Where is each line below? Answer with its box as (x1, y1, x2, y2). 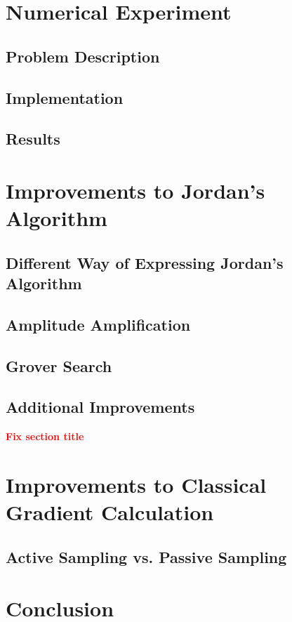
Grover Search (6, 355, 112, 376)
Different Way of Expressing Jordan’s (6, 251, 284, 273)
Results (6, 128, 60, 150)
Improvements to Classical (6, 470, 267, 498)
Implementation (6, 86, 124, 108)
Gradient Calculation (6, 498, 214, 527)
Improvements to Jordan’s (6, 176, 265, 204)
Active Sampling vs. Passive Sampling (6, 545, 287, 567)
